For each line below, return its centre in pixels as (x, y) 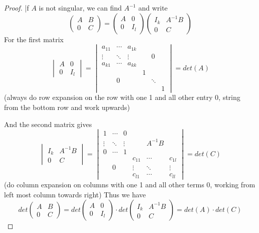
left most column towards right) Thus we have (75, 194)
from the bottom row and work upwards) (67, 107)
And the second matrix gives (48, 124)
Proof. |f (17, 8)
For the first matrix (34, 39)
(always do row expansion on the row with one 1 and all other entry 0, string (122, 97)
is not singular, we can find (80, 8)
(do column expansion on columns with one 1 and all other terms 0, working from (130, 184)
